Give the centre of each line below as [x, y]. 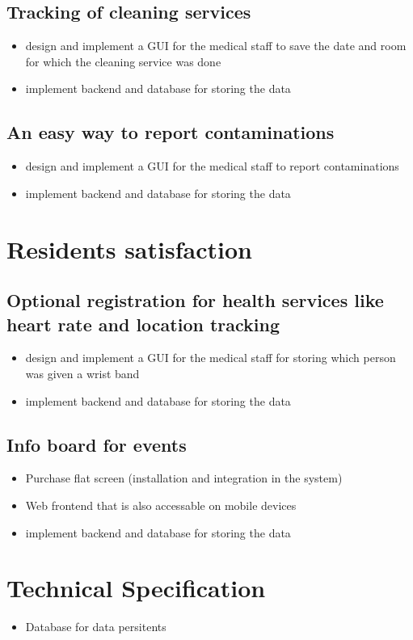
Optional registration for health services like [195, 300]
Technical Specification [136, 588]
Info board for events [97, 444]
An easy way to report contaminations [171, 132]
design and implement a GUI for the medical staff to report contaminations [212, 166]
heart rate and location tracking [143, 324]
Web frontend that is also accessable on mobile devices [161, 505]
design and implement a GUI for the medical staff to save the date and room [216, 46]
